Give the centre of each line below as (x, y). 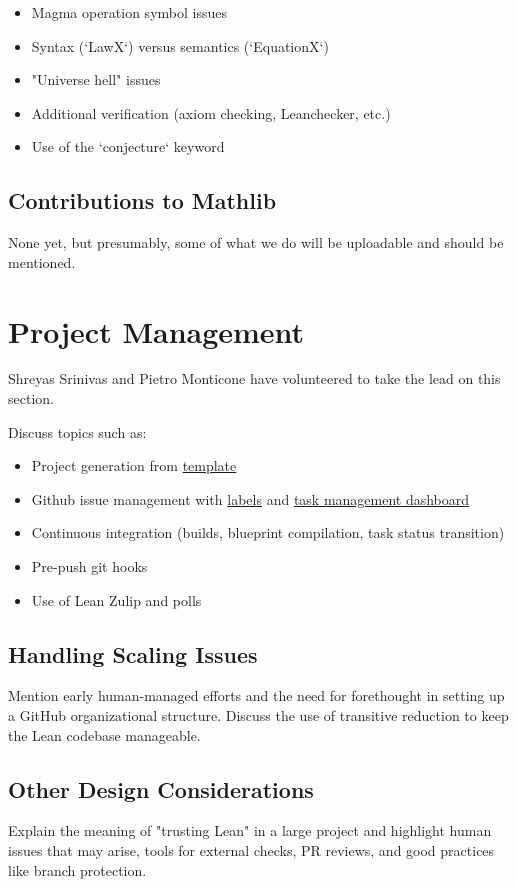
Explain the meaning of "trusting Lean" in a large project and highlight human (250, 830)
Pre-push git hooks (89, 566)
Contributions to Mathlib (142, 200)
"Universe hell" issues (96, 79)
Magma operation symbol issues (129, 12)
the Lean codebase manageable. (104, 734)
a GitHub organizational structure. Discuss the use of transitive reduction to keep (258, 715)
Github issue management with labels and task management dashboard (250, 498)
